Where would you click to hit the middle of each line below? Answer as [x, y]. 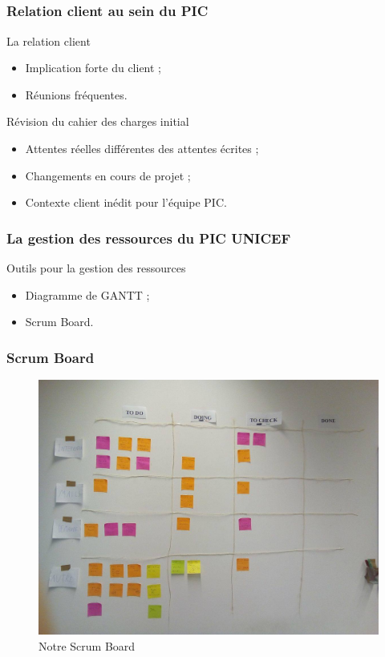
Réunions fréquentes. [76, 94]
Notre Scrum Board [87, 645]
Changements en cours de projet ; [108, 175]
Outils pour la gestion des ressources [96, 268]
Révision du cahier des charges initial [98, 121]
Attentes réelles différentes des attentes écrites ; [142, 149]
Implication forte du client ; [93, 68]
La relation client [49, 40]
